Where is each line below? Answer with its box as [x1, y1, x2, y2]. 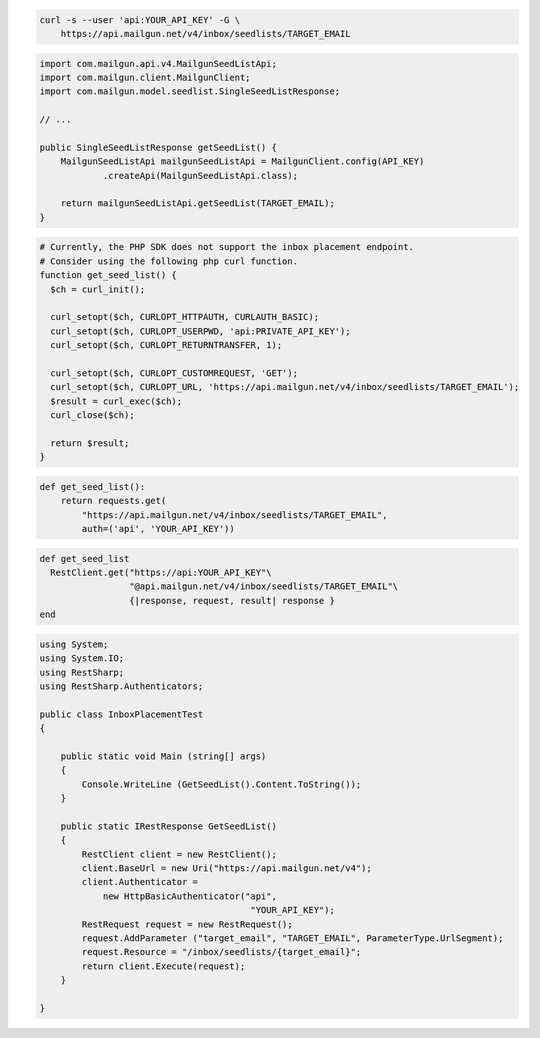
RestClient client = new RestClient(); [81, 848, 277, 860]
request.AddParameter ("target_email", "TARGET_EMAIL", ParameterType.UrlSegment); [81, 932, 504, 944]
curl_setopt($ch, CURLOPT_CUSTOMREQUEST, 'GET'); [50, 367, 299, 379]
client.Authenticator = [81, 876, 199, 888]
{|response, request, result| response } [128, 595, 335, 606]
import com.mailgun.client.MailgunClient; [39, 71, 251, 83]
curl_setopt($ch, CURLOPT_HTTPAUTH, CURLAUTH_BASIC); [50, 311, 320, 323]
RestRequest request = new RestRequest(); [81, 918, 294, 930]
